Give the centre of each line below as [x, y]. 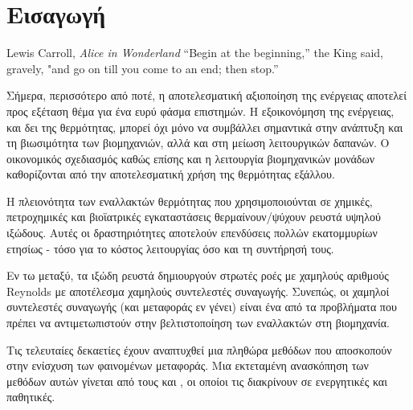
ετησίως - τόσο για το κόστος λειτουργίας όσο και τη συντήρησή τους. [170, 248]
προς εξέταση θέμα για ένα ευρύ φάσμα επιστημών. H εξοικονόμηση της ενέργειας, [200, 111]
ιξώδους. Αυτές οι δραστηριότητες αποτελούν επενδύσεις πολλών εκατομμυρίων [192, 233]
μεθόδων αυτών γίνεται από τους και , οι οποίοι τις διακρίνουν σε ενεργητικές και [197, 381]
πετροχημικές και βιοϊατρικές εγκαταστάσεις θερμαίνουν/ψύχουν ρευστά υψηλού [194, 217]
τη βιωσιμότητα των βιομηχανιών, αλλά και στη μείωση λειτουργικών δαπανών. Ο [198, 143]
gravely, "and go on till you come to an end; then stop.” [143, 68]
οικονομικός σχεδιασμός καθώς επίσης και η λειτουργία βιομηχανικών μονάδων [190, 158]
